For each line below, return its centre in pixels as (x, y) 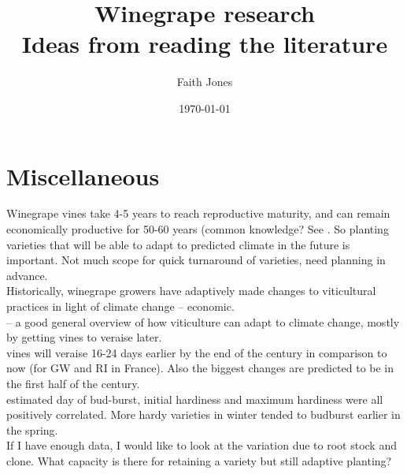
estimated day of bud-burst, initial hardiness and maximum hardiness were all (195, 399)
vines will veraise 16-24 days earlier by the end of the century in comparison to (197, 352)
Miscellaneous (83, 175)
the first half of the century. (73, 383)
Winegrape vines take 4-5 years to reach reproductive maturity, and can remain (198, 213)
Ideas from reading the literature (205, 44)
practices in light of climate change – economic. (120, 306)
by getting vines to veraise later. (84, 337)
